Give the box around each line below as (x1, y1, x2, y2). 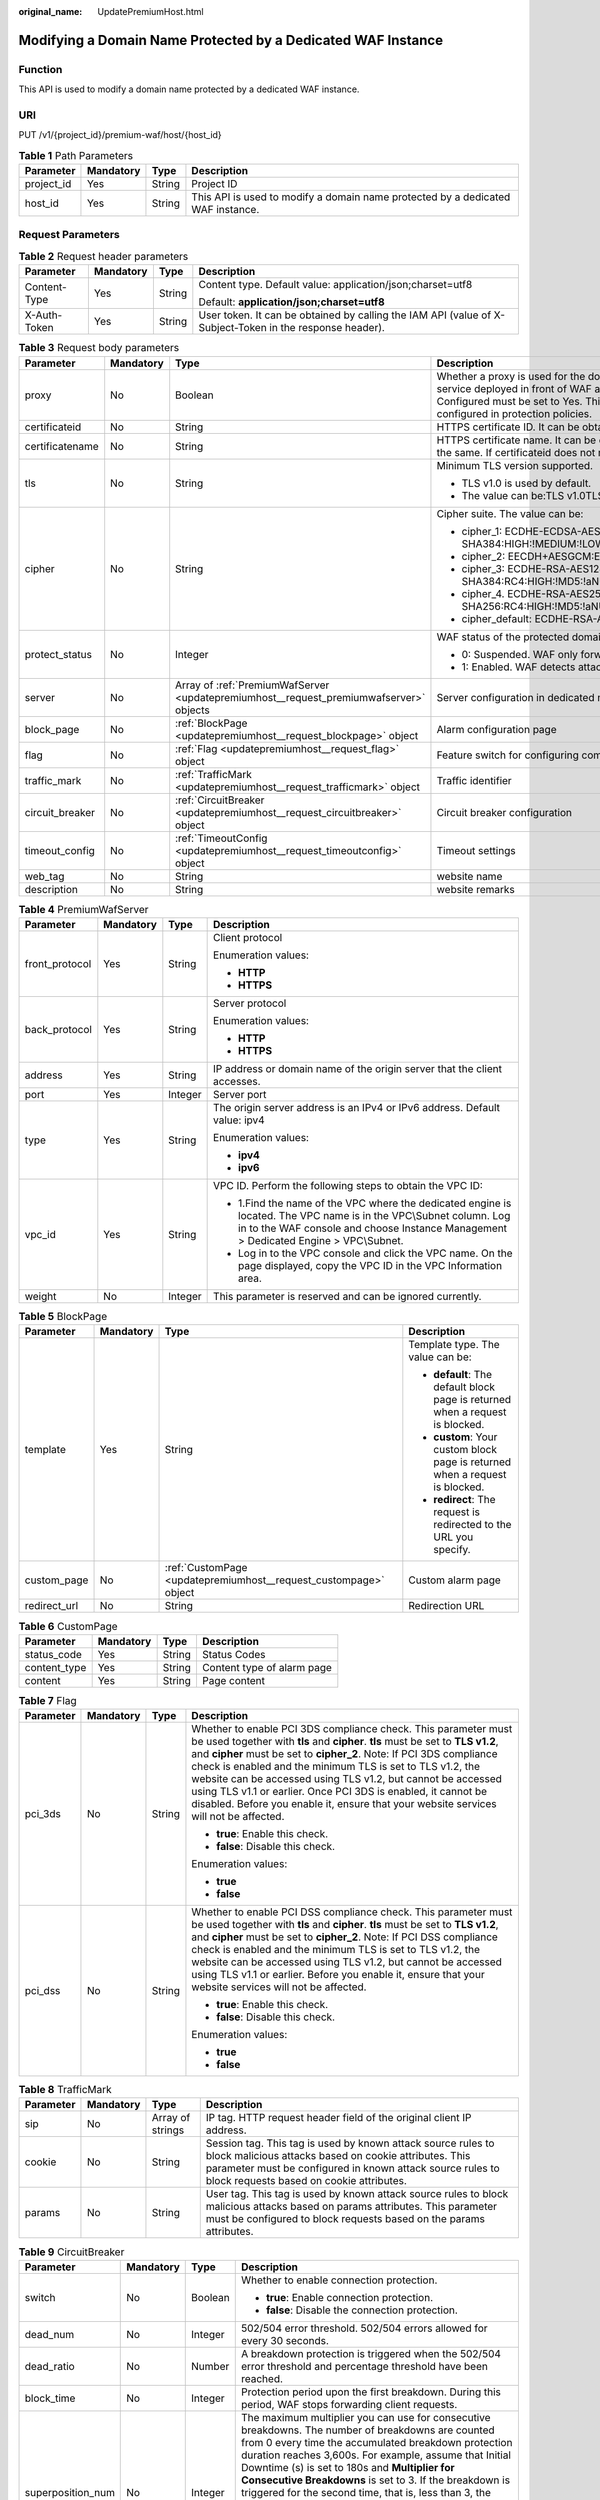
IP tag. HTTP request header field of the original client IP (205, 2111, 472, 2125)
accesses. (213, 1074, 261, 1088)
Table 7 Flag (18, 1693, 77, 1707)
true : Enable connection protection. (265, 2290, 434, 2304)
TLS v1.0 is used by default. (461, 476, 592, 490)
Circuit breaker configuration (436, 805, 573, 819)
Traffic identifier (436, 773, 512, 787)
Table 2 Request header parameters (18, 250, 189, 263)
